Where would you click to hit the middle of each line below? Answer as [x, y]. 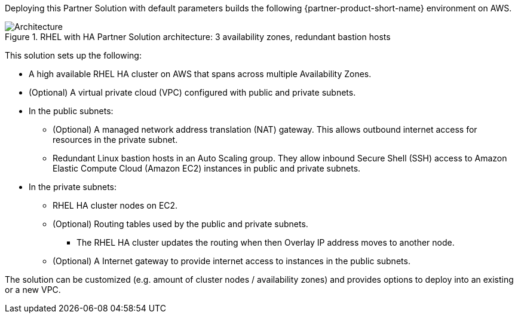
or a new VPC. [33, 290]
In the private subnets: [73, 187]
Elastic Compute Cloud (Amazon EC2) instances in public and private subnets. [207, 168]
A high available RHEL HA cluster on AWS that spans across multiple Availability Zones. [200, 74]
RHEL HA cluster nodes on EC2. [115, 205]
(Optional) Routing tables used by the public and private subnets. [180, 224]
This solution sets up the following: [73, 55]
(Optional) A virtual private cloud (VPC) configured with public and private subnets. [192, 92]
